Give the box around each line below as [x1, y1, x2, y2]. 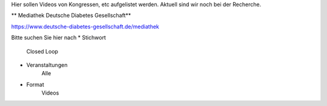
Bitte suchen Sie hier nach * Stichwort [11, 34, 106, 42]
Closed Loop [26, 48, 59, 55]
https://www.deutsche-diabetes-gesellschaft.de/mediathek [11, 23, 160, 30]
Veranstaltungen [26, 61, 68, 69]
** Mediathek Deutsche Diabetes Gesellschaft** [11, 12, 131, 19]
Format [26, 81, 45, 88]
